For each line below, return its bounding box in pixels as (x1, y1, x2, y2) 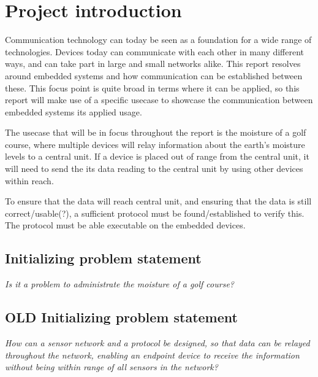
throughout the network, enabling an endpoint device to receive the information (5, 348, 300, 361)
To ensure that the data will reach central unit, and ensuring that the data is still (5, 195, 312, 208)
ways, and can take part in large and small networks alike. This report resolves (5, 57, 301, 70)
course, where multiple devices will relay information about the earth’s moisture (5, 138, 305, 150)
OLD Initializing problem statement (5, 308, 238, 327)
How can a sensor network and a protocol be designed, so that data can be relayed (5, 336, 310, 349)
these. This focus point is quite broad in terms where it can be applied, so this (5, 81, 300, 94)
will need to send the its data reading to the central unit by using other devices (5, 162, 303, 175)
